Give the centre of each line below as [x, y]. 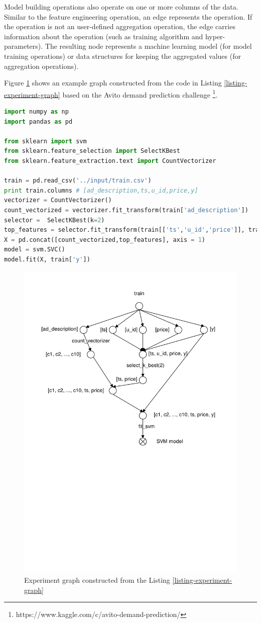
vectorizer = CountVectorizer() [58, 200]
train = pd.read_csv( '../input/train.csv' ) [78, 181]
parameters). [24, 46]
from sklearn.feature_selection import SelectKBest [92, 151]
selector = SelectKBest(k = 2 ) [54, 220]
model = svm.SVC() [35, 250]
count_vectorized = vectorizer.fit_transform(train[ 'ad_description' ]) [126, 210]
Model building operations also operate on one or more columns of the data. [121, 7]
